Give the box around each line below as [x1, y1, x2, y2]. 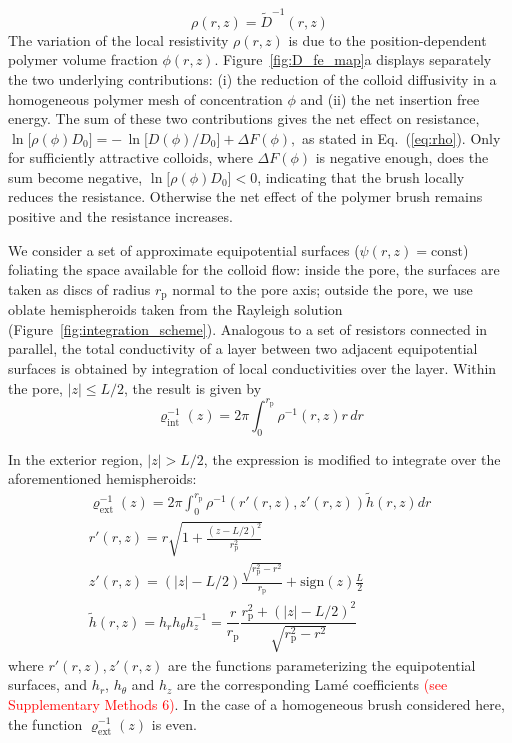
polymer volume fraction [8, 49, 158, 70]
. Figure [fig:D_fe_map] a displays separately [214, 49, 492, 70]
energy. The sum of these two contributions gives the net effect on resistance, [8, 108, 480, 129]
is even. [151, 713, 197, 734]
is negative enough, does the [315, 147, 489, 168]
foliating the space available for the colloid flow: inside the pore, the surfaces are [8, 259, 500, 280]
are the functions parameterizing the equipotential [168, 654, 476, 675]
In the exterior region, [8, 448, 143, 469]
